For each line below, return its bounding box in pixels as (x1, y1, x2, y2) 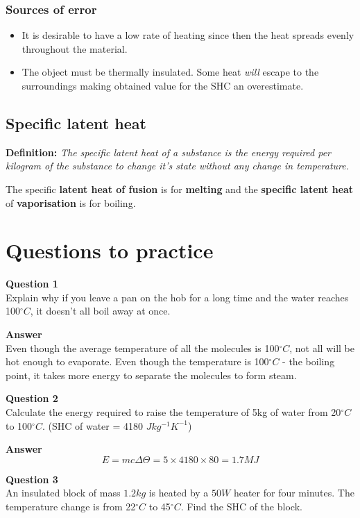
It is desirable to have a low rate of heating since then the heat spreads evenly (22, 28, 354, 42)
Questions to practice (6, 236, 214, 265)
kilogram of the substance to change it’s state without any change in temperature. (6, 158, 350, 173)
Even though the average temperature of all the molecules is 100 (6, 340, 280, 355)
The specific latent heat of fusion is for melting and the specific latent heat (6, 181, 354, 196)
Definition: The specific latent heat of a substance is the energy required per (6, 144, 332, 159)
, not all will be (289, 340, 354, 355)
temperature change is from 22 (6, 499, 136, 514)
